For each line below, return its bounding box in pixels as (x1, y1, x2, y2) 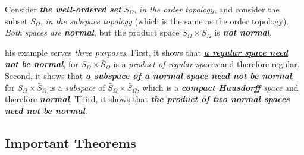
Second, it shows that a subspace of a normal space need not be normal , (5, 69, 294, 81)
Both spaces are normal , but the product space (5, 26, 180, 39)
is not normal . (214, 26, 272, 39)
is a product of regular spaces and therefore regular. (113, 58, 300, 70)
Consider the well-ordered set (5, 3, 121, 15)
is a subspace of (49, 81, 105, 93)
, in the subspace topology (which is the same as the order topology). (40, 14, 289, 27)
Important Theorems (5, 133, 136, 151)
